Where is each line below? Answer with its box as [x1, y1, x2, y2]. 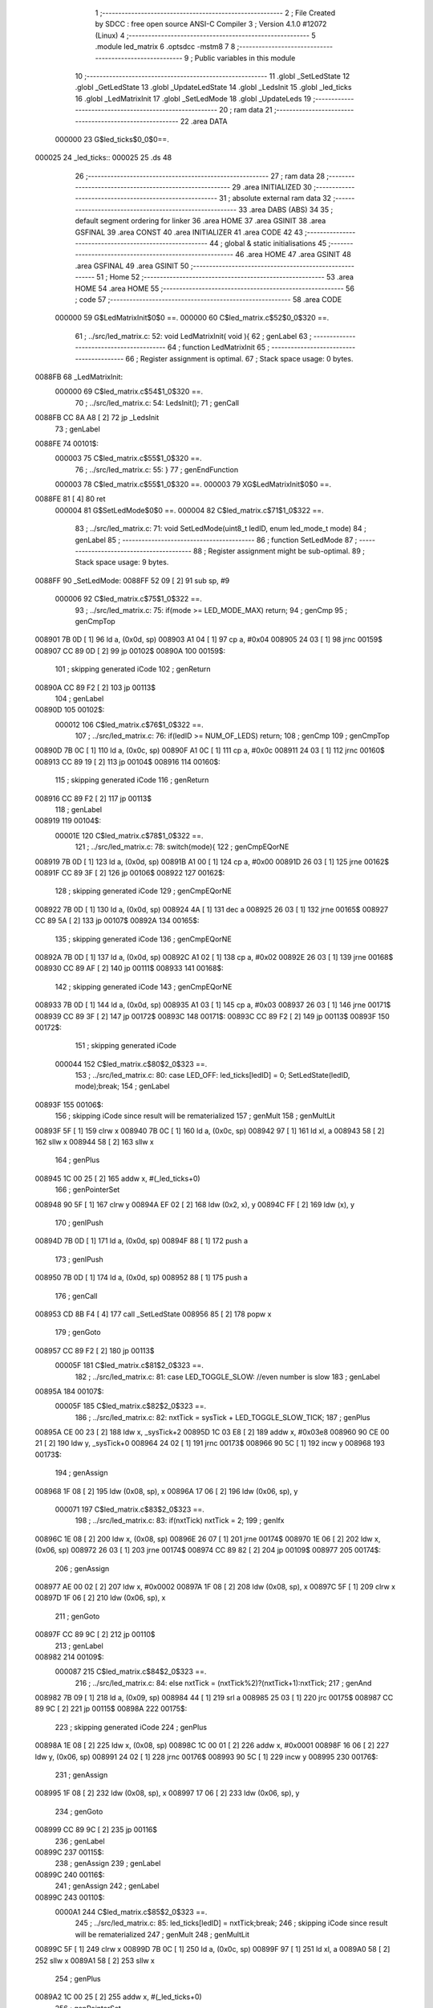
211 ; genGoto [55, 1611, 100, 1621]
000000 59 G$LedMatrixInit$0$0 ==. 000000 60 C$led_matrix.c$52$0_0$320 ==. [55, 313, 330, 323]
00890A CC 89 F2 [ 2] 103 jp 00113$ [34, 683, 156, 692]
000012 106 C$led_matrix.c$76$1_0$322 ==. [55, 720, 204, 729]
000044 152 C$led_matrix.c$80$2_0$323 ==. [55, 1059, 208, 1068]
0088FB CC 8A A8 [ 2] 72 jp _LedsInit [34, 413, 160, 422]
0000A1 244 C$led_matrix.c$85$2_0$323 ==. [55, 1907, 208, 1916]
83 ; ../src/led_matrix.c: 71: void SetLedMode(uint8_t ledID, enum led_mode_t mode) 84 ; [75, 524, 366, 533]
